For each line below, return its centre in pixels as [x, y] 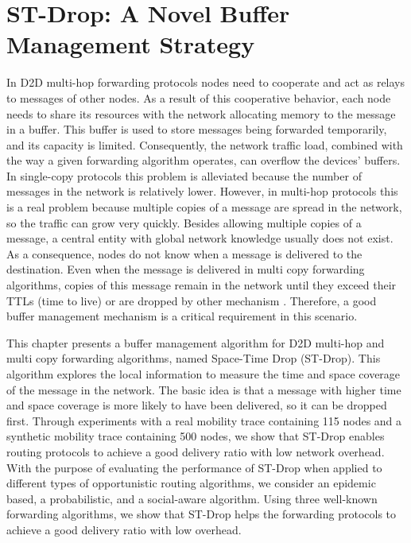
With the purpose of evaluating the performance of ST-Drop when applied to [194, 467]
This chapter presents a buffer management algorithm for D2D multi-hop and [196, 342]
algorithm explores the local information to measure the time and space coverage [204, 374]
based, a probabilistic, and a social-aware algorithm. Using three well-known [192, 498]
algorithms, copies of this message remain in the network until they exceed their [202, 285]
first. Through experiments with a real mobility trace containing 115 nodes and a [204, 420]
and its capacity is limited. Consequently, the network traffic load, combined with [205, 144]
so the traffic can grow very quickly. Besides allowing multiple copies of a [184, 222]
